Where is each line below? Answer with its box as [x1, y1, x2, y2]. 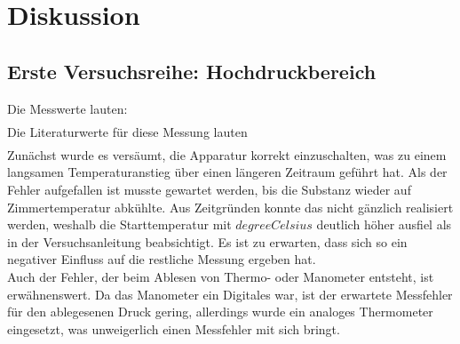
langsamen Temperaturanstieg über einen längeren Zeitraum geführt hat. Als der [7, 163, 448, 181]
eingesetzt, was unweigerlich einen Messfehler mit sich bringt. [7, 319, 340, 338]
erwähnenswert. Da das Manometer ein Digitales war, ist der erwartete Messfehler [7, 284, 453, 303]
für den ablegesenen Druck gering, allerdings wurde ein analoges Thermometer [7, 302, 433, 321]
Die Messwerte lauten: [7, 99, 128, 117]
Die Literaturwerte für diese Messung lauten [7, 122, 248, 140]
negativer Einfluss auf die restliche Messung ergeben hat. [7, 250, 316, 268]
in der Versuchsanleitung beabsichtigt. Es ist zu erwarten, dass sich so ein [7, 232, 408, 251]
